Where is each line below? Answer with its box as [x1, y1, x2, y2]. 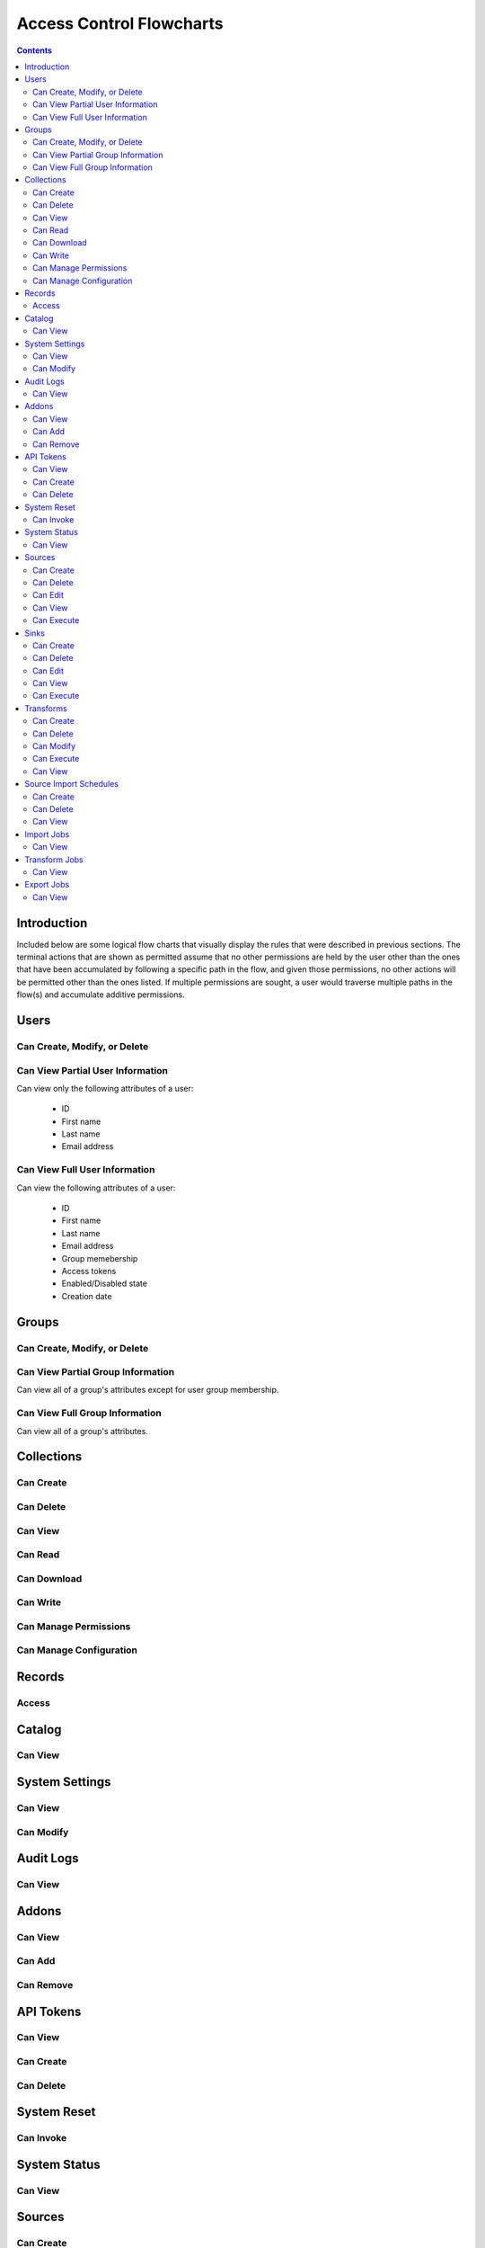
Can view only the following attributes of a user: [16, 1083, 194, 1093]
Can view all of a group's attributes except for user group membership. [16, 1385, 279, 1396]
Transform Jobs [24, 854, 84, 865]
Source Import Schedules [24, 779, 119, 789]
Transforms [24, 702, 67, 714]
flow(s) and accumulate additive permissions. [16, 989, 186, 1000]
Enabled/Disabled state [61, 1278, 148, 1289]
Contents [16, 45, 53, 56]
